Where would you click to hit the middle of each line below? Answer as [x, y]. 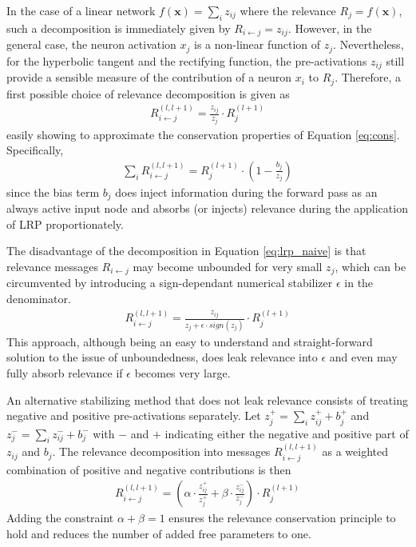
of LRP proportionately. [65, 224]
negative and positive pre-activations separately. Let [134, 415]
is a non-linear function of [258, 44]
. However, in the [330, 28]
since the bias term [53, 192]
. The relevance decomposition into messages [161, 451]
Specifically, [35, 150]
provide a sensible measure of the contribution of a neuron [149, 77]
